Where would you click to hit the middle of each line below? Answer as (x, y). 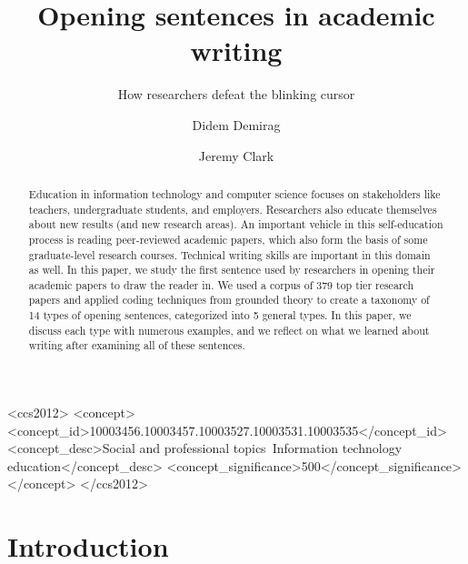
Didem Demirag (236, 124)
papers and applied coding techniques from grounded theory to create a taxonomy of (229, 300)
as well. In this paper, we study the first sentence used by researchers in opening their (232, 270)
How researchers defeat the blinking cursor (236, 94)
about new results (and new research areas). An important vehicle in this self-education (236, 224)
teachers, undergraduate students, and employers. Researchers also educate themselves (233, 209)
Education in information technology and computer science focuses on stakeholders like (234, 193)
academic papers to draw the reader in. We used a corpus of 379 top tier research (221, 284)
